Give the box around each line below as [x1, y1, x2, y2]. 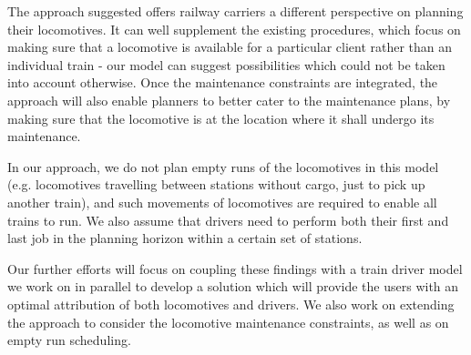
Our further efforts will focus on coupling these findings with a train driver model [7, 259, 463, 278]
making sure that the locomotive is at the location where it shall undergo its [7, 108, 435, 127]
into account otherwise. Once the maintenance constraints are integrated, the [7, 73, 438, 92]
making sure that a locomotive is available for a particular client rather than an [7, 37, 453, 56]
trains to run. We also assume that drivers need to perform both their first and [7, 210, 449, 229]
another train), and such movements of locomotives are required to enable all [7, 192, 437, 211]
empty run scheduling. [7, 330, 131, 350]
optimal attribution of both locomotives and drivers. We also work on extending [7, 294, 455, 313]
